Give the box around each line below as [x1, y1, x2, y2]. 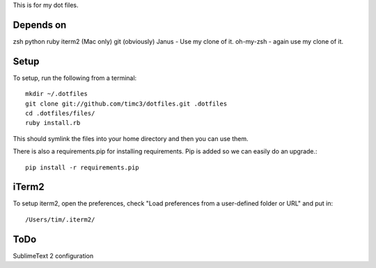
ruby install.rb [25, 119, 81, 127]
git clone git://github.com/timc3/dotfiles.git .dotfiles [25, 99, 228, 108]
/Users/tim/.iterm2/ [25, 215, 95, 224]
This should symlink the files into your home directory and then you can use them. [13, 134, 249, 142]
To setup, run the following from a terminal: [13, 74, 137, 82]
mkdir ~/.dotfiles [25, 90, 88, 98]
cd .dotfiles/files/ [25, 109, 95, 117]
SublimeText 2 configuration [13, 251, 94, 260]
